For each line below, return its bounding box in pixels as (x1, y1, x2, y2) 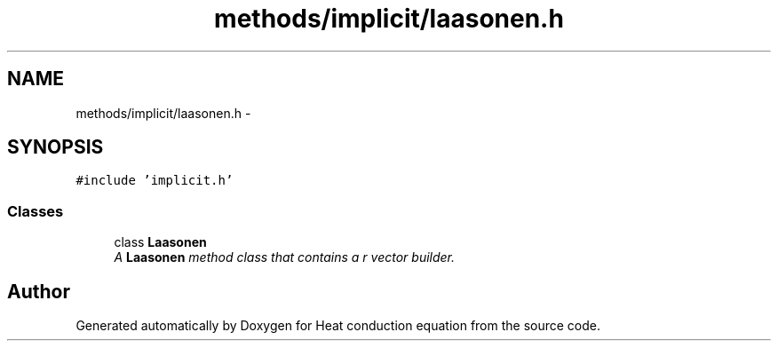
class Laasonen (114, 234, 207, 250)
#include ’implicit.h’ (75, 173, 234, 188)
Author (7, 280, 70, 303)
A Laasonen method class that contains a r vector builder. (114, 249, 456, 265)
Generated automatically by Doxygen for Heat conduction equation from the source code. (75, 318, 601, 334)
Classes (7, 202, 64, 220)
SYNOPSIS (7, 136, 104, 159)
